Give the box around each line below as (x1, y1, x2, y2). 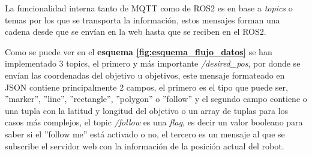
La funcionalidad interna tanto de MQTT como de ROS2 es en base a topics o (5, 2, 293, 14)
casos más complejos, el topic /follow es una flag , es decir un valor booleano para (5, 116, 303, 128)
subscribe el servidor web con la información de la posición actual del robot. (5, 139, 284, 152)
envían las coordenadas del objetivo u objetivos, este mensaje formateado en (5, 68, 285, 81)
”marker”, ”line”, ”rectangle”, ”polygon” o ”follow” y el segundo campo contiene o (5, 92, 307, 105)
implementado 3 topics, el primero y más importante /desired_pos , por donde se (5, 57, 301, 70)
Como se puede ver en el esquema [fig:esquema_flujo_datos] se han (5, 45, 272, 58)
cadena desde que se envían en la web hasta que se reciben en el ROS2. (5, 25, 266, 38)
